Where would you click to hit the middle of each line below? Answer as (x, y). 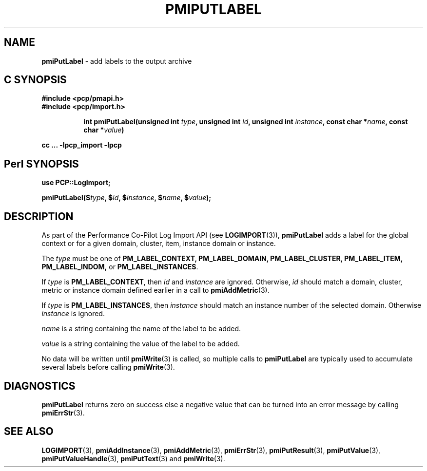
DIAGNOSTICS (40, 386)
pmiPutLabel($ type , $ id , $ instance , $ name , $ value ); (126, 198)
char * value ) (104, 130)
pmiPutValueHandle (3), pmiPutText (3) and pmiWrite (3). (133, 458)
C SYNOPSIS (35, 80)
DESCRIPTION (39, 216)
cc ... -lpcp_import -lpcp (82, 145)
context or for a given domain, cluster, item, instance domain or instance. (159, 244)
